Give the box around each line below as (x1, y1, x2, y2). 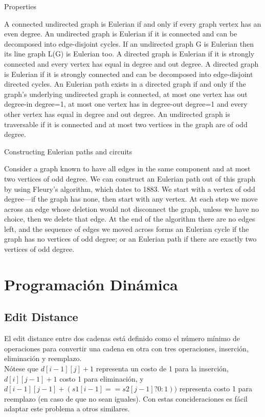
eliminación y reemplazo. (4, 353, 82, 364)
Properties (4, 1, 36, 11)
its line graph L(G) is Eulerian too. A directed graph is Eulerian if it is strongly (4, 48, 255, 59)
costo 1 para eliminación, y (59, 373, 144, 384)
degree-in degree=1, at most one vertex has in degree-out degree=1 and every (4, 98, 248, 109)
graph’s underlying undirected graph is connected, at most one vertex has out (4, 88, 248, 99)
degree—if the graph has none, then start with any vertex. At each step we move (4, 193, 258, 204)
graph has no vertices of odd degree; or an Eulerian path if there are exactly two (4, 233, 257, 244)
